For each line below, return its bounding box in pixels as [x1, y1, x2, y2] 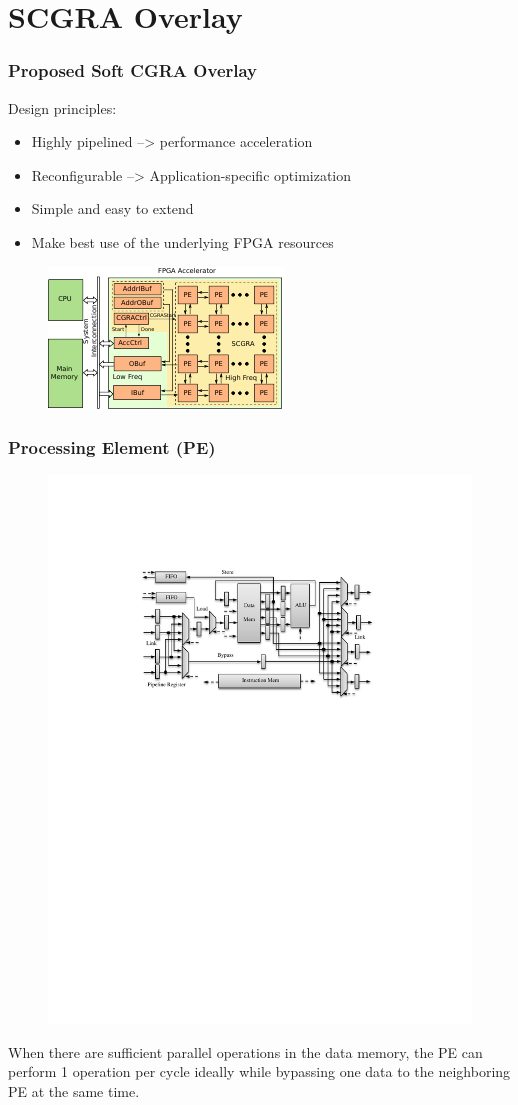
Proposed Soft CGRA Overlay [8, 58, 258, 83]
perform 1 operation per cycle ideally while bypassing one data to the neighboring [8, 1061, 511, 1082]
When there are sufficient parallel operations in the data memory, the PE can [8, 1041, 483, 1062]
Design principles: [8, 97, 117, 118]
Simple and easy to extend [31, 198, 194, 219]
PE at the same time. [8, 1081, 140, 1102]
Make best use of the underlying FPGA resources [31, 231, 334, 252]
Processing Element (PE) [8, 435, 216, 460]
